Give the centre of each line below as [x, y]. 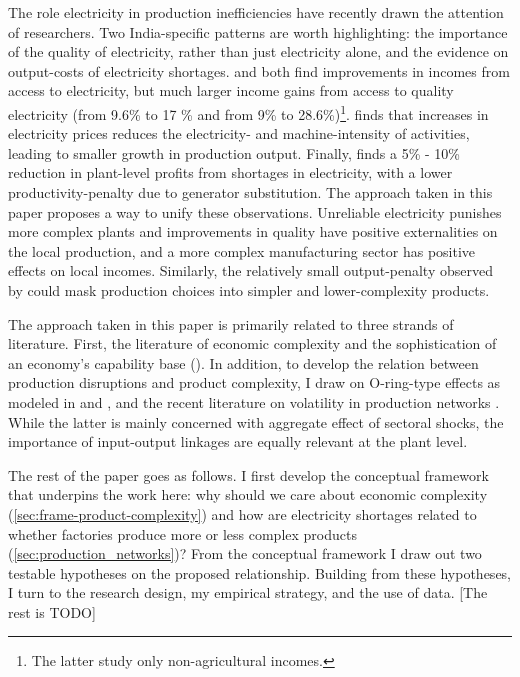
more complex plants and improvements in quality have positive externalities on [253, 231]
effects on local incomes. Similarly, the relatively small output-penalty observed [250, 270]
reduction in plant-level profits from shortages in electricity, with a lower [230, 172]
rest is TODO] [52, 611]
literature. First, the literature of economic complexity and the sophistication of [252, 343]
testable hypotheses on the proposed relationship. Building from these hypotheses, [260, 572]
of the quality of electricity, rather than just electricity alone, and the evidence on [258, 51]
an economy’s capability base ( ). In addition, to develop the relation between [243, 362]
